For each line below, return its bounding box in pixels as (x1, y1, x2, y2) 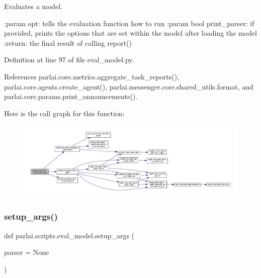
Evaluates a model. (4, 1, 63, 11)
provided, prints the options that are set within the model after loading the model (4, 28, 257, 38)
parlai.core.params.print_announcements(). (4, 91, 138, 102)
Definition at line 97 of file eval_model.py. (4, 54, 134, 65)
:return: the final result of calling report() (4, 37, 132, 48)
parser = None (4, 247, 49, 257)
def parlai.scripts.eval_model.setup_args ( (4, 230, 135, 240)
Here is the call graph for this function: (4, 108, 125, 118)
